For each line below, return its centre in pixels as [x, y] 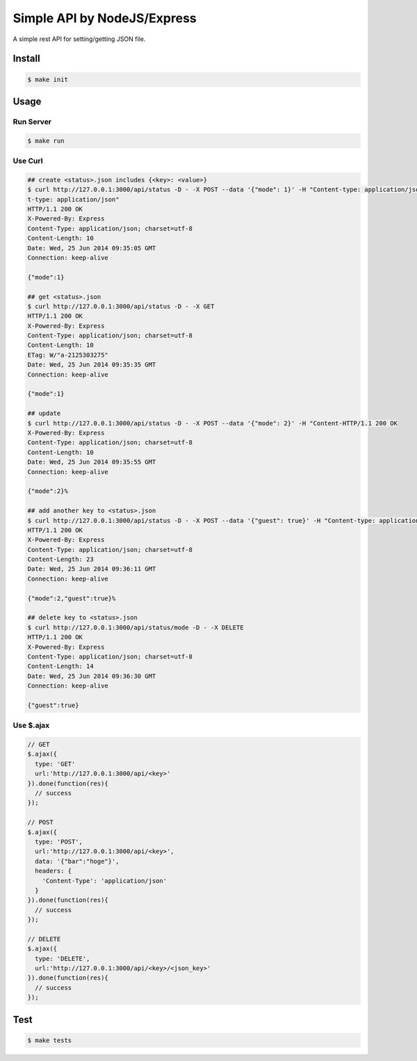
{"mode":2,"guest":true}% [72, 598]
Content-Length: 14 [60, 666]
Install [27, 59]
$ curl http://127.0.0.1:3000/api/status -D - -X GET [121, 306]
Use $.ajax [31, 725]
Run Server [32, 122]
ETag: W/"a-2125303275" [68, 355]
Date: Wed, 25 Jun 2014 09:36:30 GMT [92, 676]
